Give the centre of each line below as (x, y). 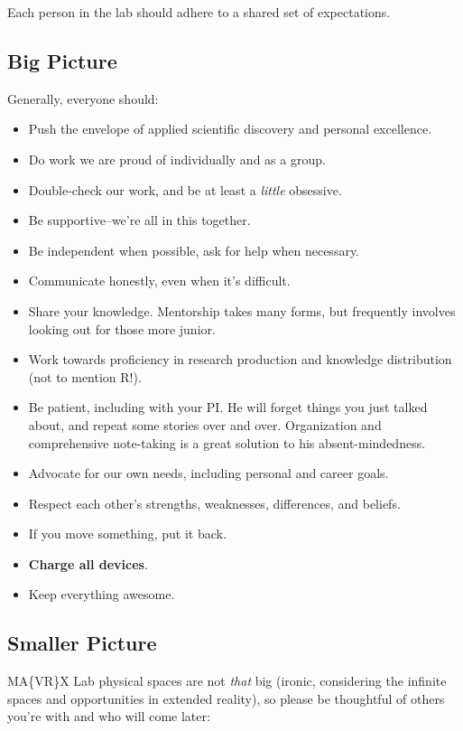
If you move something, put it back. (127, 534)
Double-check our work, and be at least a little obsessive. (185, 189)
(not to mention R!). (85, 376)
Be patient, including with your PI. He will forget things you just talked (228, 407)
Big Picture (62, 60)
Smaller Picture (82, 643)
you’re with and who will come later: (109, 716)
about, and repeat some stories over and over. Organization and (205, 424)
